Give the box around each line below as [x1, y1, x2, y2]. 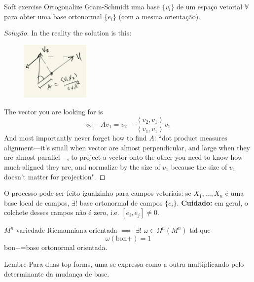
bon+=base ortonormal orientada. [4, 242, 108, 252]
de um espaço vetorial [177, 1, 243, 11]
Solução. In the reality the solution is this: [4, 28, 132, 38]
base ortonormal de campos [79, 197, 163, 208]
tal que [189, 225, 211, 235]
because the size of [171, 162, 227, 172]
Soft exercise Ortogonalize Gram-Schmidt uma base [4, 1, 160, 11]
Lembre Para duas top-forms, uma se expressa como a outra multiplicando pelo [4, 258, 244, 269]
